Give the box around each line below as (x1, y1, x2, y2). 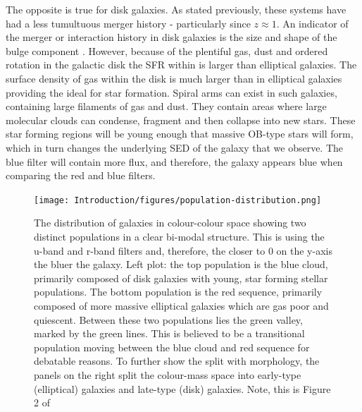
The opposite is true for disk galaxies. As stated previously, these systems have (6, 2, 347, 16)
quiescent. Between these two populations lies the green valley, (34, 312, 303, 327)
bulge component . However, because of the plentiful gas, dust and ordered (6, 43, 328, 58)
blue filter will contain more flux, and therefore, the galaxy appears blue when (6, 154, 343, 169)
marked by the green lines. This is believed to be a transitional (34, 326, 305, 341)
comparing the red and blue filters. (6, 168, 156, 183)
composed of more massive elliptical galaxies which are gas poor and (34, 298, 329, 313)
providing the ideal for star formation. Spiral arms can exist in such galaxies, (6, 85, 337, 99)
